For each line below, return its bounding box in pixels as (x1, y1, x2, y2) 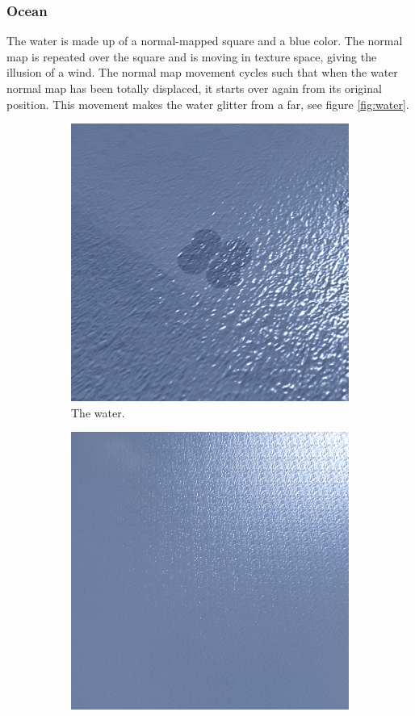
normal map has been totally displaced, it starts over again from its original (6, 80, 382, 96)
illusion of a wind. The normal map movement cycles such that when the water (6, 64, 398, 81)
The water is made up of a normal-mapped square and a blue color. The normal (6, 32, 403, 49)
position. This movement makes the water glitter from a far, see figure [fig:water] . (6, 95, 409, 112)
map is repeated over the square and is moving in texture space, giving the (6, 48, 377, 65)
